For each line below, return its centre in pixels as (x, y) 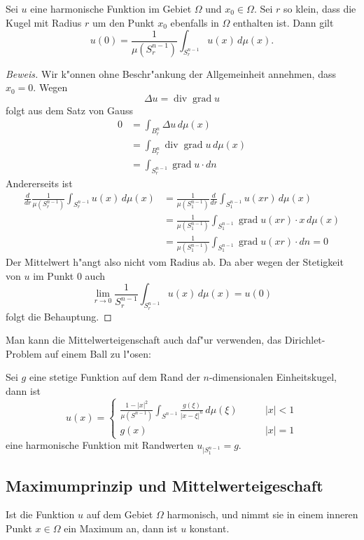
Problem (24, 353)
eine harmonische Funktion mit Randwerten (100, 445)
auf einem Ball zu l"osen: (98, 353)
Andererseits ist (39, 183)
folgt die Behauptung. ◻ (59, 316)
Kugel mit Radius (44, 22)
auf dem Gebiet (120, 514)
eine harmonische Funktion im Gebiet (111, 8)
